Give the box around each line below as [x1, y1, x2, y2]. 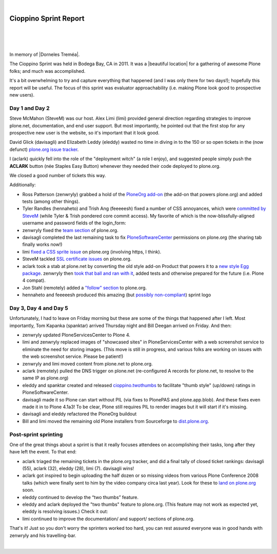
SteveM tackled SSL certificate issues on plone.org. [22, 256, 132, 262]
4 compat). [22, 277, 46, 283]
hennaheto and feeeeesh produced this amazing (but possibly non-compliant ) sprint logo [22, 292, 211, 298]
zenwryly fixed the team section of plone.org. [22, 227, 118, 233]
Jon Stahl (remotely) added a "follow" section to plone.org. [22, 284, 147, 291]
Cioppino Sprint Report [9, 14, 85, 23]
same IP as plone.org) [22, 375, 69, 381]
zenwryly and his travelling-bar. [9, 532, 76, 539]
